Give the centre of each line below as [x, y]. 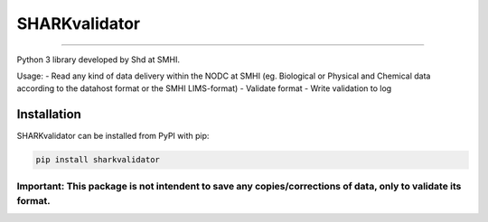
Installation [49, 114]
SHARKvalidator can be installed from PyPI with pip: [113, 136]
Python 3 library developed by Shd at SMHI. [99, 60]
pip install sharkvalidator [98, 160]
